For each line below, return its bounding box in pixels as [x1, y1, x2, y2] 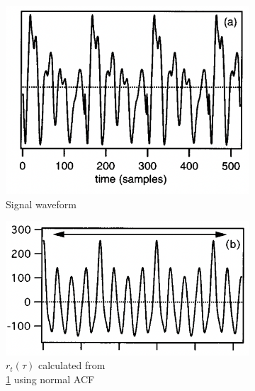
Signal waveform [6, 196, 76, 211]
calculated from [38, 358, 106, 373]
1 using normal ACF [6, 371, 95, 386]
